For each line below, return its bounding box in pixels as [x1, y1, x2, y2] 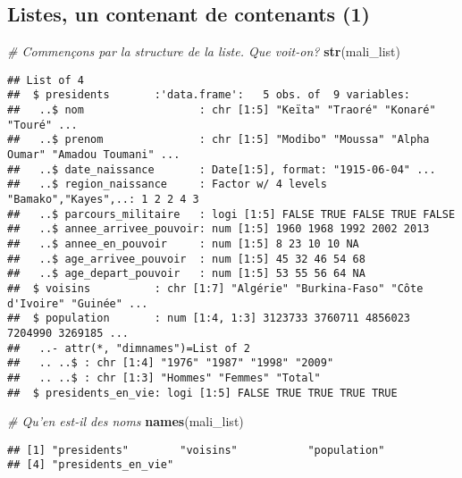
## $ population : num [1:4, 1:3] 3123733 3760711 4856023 [7, 312, 411, 325]
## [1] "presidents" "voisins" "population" [7, 443, 385, 457]
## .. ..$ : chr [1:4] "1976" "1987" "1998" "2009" [7, 356, 334, 370]
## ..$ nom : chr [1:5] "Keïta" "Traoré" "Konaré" [7, 104, 436, 117]
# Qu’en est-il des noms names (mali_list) [7, 412, 244, 431]
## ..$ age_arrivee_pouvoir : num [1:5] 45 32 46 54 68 [7, 252, 365, 265]
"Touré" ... [7, 118, 78, 131]
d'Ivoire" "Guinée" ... [7, 297, 148, 310]
